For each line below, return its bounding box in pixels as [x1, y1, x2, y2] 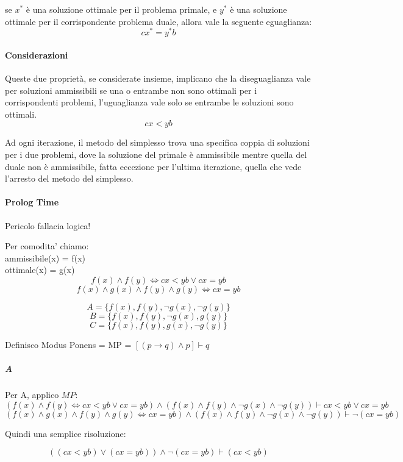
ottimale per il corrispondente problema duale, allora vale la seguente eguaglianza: [5, 15, 312, 27]
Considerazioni [5, 48, 68, 61]
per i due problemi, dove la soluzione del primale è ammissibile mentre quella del [5, 148, 307, 161]
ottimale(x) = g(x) [5, 263, 75, 276]
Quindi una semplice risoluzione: [5, 427, 126, 439]
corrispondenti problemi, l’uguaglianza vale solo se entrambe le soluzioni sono [5, 96, 294, 108]
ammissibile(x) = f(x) [5, 251, 85, 264]
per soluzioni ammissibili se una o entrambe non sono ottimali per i [5, 84, 257, 96]
